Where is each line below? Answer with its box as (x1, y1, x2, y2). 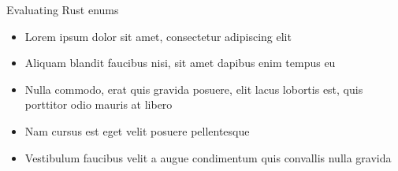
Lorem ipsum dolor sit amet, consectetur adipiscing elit (24, 28, 292, 44)
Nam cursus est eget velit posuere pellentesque (24, 122, 250, 139)
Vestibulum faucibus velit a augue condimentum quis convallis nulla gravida (24, 149, 392, 165)
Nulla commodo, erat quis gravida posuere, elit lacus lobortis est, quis (24, 80, 363, 97)
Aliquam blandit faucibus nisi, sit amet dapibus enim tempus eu (24, 54, 336, 71)
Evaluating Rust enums (6, 2, 119, 17)
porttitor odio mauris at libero (24, 96, 173, 113)
